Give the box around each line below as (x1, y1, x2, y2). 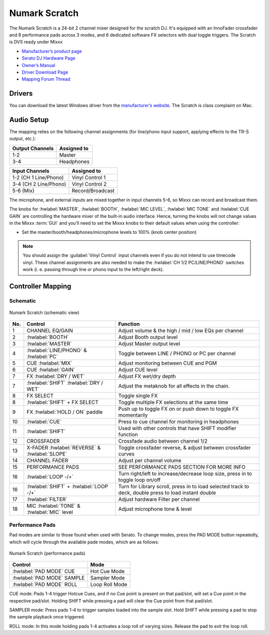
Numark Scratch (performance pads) (9, 550, 85, 556)
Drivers (9, 89, 33, 98)
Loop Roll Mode (90, 581, 127, 588)
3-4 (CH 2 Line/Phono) (12, 180, 66, 187)
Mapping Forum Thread (21, 76, 70, 82)
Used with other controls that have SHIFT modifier (118, 425, 236, 432)
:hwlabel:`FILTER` (26, 496, 67, 503)
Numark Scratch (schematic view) (9, 309, 79, 315)
